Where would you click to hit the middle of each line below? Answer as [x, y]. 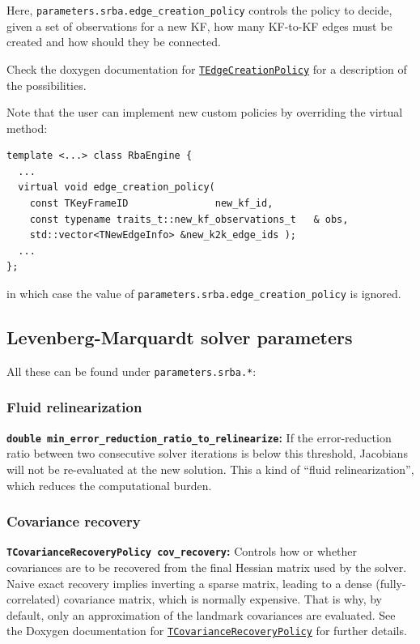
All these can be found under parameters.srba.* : [132, 371]
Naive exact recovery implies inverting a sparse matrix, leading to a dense [189, 583]
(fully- [391, 583]
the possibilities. [47, 85]
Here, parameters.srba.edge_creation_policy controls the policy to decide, [199, 10]
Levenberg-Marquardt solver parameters [180, 337]
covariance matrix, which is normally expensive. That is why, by [223, 599]
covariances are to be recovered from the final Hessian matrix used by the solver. [207, 567]
